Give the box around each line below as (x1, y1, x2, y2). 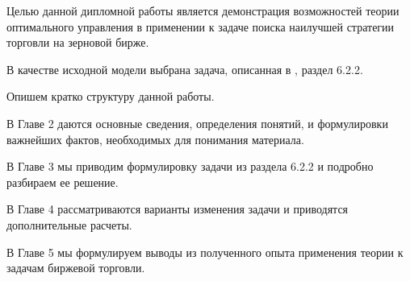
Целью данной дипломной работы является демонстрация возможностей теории (6, 2, 400, 19)
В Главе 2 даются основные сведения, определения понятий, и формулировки (6, 114, 388, 131)
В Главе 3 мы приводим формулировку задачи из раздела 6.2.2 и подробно (6, 158, 374, 175)
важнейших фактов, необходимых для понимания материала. (6, 130, 304, 147)
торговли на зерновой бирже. (6, 34, 149, 51)
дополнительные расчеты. (6, 216, 132, 233)
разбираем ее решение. (6, 173, 119, 190)
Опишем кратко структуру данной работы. (6, 88, 215, 105)
